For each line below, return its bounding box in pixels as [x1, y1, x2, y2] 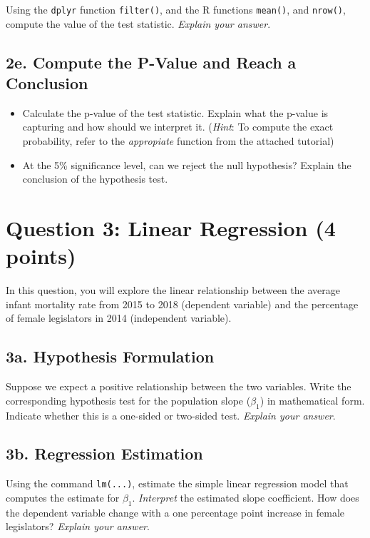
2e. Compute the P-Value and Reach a [6, 51, 297, 73]
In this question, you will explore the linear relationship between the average [6, 283, 340, 298]
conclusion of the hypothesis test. [22, 171, 168, 186]
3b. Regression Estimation [6, 442, 203, 465]
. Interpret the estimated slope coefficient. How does [132, 489, 359, 504]
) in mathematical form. [259, 392, 365, 407]
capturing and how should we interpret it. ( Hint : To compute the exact [22, 119, 334, 134]
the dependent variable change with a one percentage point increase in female [6, 504, 345, 519]
